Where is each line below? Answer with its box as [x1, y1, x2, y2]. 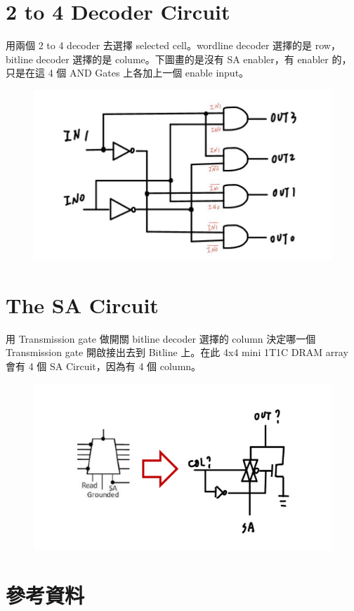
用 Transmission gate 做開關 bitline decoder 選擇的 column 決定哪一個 [6, 331, 316, 346]
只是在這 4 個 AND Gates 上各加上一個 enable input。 [6, 65, 249, 80]
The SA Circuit [6, 290, 159, 319]
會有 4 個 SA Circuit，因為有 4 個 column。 [6, 359, 202, 374]
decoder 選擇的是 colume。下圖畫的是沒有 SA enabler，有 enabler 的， [36, 51, 352, 66]
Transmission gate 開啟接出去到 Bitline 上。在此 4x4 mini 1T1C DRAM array [6, 345, 348, 360]
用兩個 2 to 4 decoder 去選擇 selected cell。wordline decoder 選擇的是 [6, 38, 313, 53]
